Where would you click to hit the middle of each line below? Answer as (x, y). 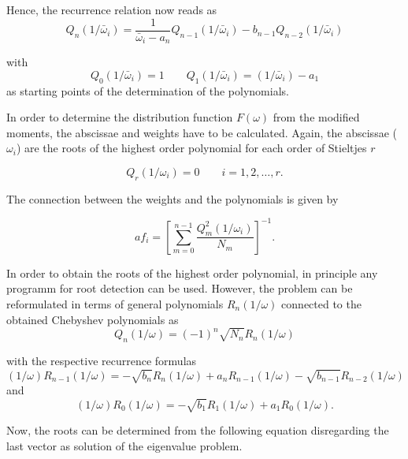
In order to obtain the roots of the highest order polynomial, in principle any (192, 272)
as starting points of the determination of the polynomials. (148, 90)
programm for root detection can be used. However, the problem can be (180, 288)
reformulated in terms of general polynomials (115, 303)
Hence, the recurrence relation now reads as (112, 9)
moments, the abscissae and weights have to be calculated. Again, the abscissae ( (202, 132)
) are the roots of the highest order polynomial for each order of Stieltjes (191, 148)
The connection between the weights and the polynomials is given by (172, 198)
